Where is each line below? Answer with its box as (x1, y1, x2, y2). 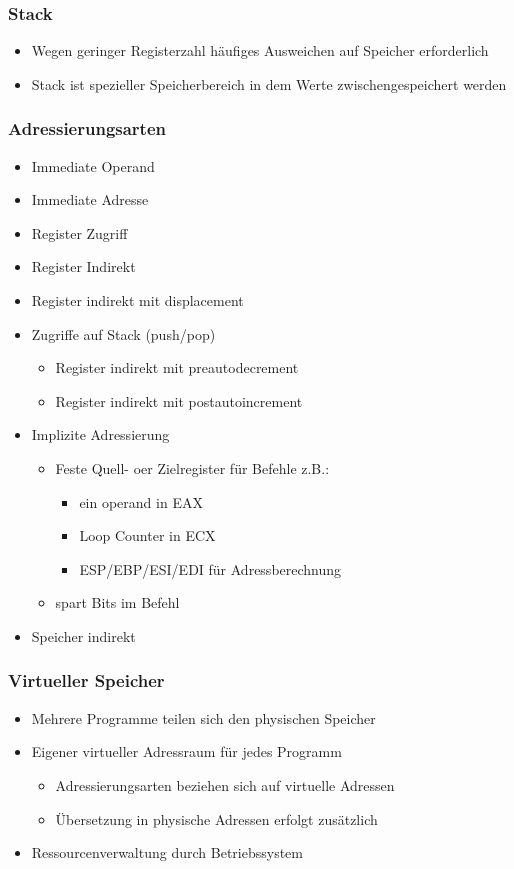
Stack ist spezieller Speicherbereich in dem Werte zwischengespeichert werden (31, 73, 507, 94)
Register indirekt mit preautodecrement (55, 357, 299, 378)
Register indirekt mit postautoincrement (55, 390, 303, 411)
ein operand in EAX (79, 491, 203, 512)
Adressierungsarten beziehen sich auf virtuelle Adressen (55, 774, 395, 795)
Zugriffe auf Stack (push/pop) (31, 323, 216, 344)
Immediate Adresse (31, 189, 149, 210)
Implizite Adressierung (31, 424, 170, 445)
